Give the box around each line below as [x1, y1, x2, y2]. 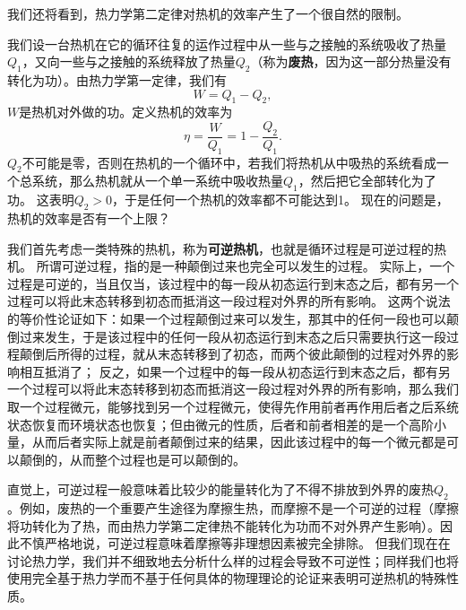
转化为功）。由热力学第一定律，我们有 [7, 70, 227, 89]
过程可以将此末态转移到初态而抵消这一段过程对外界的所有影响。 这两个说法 [7, 292, 451, 310]
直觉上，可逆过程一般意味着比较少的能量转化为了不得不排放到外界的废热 [7, 480, 434, 499]
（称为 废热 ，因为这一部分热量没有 [250, 52, 452, 71]
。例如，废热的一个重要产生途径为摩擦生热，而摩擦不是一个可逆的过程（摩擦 [7, 499, 459, 518]
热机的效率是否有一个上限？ [7, 208, 170, 227]
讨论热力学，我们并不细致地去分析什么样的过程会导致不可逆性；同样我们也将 [7, 551, 459, 570]
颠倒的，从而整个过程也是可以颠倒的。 [19, 449, 246, 468]
